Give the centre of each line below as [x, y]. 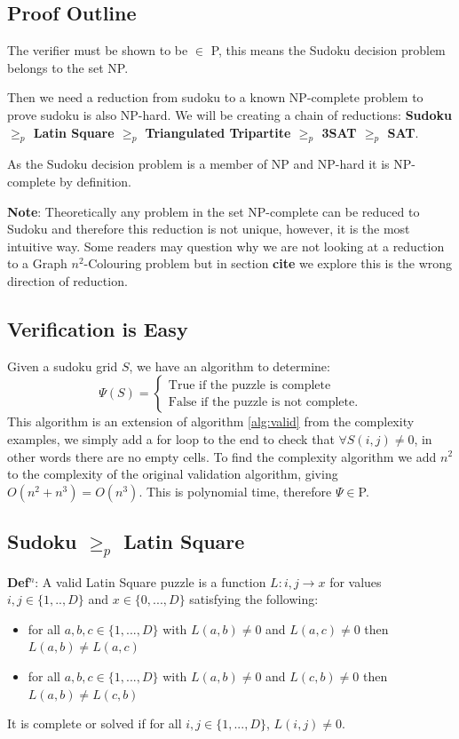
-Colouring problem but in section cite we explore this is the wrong [268, 263]
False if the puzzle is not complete [261, 402]
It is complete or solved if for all [95, 723]
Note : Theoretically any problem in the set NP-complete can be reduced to [214, 211]
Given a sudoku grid [63, 366]
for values [356, 581]
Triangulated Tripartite [218, 132]
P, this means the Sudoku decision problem [328, 50]
